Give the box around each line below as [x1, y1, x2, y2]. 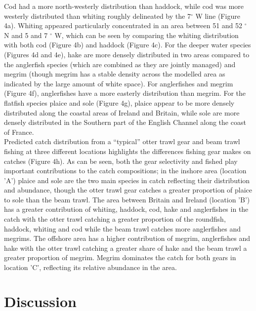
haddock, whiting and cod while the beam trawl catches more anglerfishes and [4, 223, 241, 233]
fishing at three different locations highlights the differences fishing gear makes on [4, 146, 251, 156]
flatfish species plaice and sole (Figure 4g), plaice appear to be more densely [4, 97, 235, 108]
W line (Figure [195, 10, 240, 21]
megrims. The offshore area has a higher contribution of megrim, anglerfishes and [4, 233, 251, 243]
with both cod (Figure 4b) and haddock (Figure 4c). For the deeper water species [4, 39, 251, 50]
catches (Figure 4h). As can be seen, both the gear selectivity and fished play [4, 155, 238, 166]
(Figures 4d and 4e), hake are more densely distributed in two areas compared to [4, 49, 250, 59]
